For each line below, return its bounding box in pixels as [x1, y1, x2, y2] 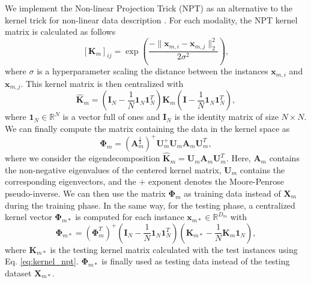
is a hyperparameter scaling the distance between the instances [37, 65, 268, 77]
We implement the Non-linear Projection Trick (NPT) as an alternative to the [5, 2, 292, 14]
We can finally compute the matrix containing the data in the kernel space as [5, 122, 290, 134]
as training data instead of [184, 186, 281, 199]
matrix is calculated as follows [5, 25, 116, 38]
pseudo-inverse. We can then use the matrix [5, 186, 166, 199]
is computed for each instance [75, 210, 184, 223]
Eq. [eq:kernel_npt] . [5, 255, 79, 267]
